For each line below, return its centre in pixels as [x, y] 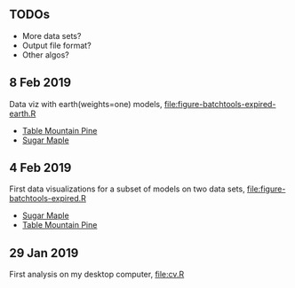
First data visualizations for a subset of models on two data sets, [128, 189]
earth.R [23, 113]
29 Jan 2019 [44, 253]
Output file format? [56, 45]
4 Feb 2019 [40, 168]
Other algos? [45, 54]
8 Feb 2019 [40, 83]
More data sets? [52, 35]
